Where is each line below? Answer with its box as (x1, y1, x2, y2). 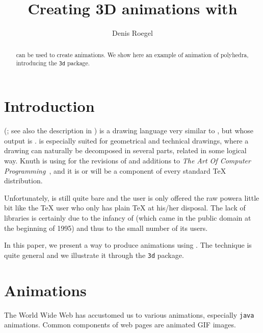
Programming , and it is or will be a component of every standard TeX (4, 165, 226, 176)
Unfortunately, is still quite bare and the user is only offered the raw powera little (4, 192, 259, 203)
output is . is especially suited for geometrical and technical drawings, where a (4, 135, 249, 146)
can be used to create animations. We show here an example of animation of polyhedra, (16, 50, 249, 59)
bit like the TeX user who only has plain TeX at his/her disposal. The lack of (4, 202, 246, 213)
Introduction (4, 96, 95, 116)
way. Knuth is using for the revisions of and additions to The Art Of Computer (4, 155, 251, 166)
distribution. (4, 175, 43, 186)
